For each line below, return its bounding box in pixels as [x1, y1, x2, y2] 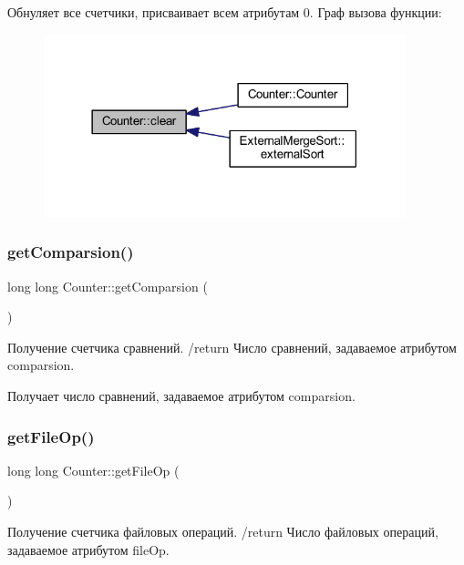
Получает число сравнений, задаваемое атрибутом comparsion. [7, 386, 356, 406]
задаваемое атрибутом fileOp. [7, 539, 170, 559]
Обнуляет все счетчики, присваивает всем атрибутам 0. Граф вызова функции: [7, 3, 442, 21]
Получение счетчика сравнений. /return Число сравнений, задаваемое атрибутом [7, 337, 457, 356]
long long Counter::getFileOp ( [7, 460, 180, 479]
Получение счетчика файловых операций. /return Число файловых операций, [7, 522, 438, 541]
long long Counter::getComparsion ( [7, 276, 208, 295]
